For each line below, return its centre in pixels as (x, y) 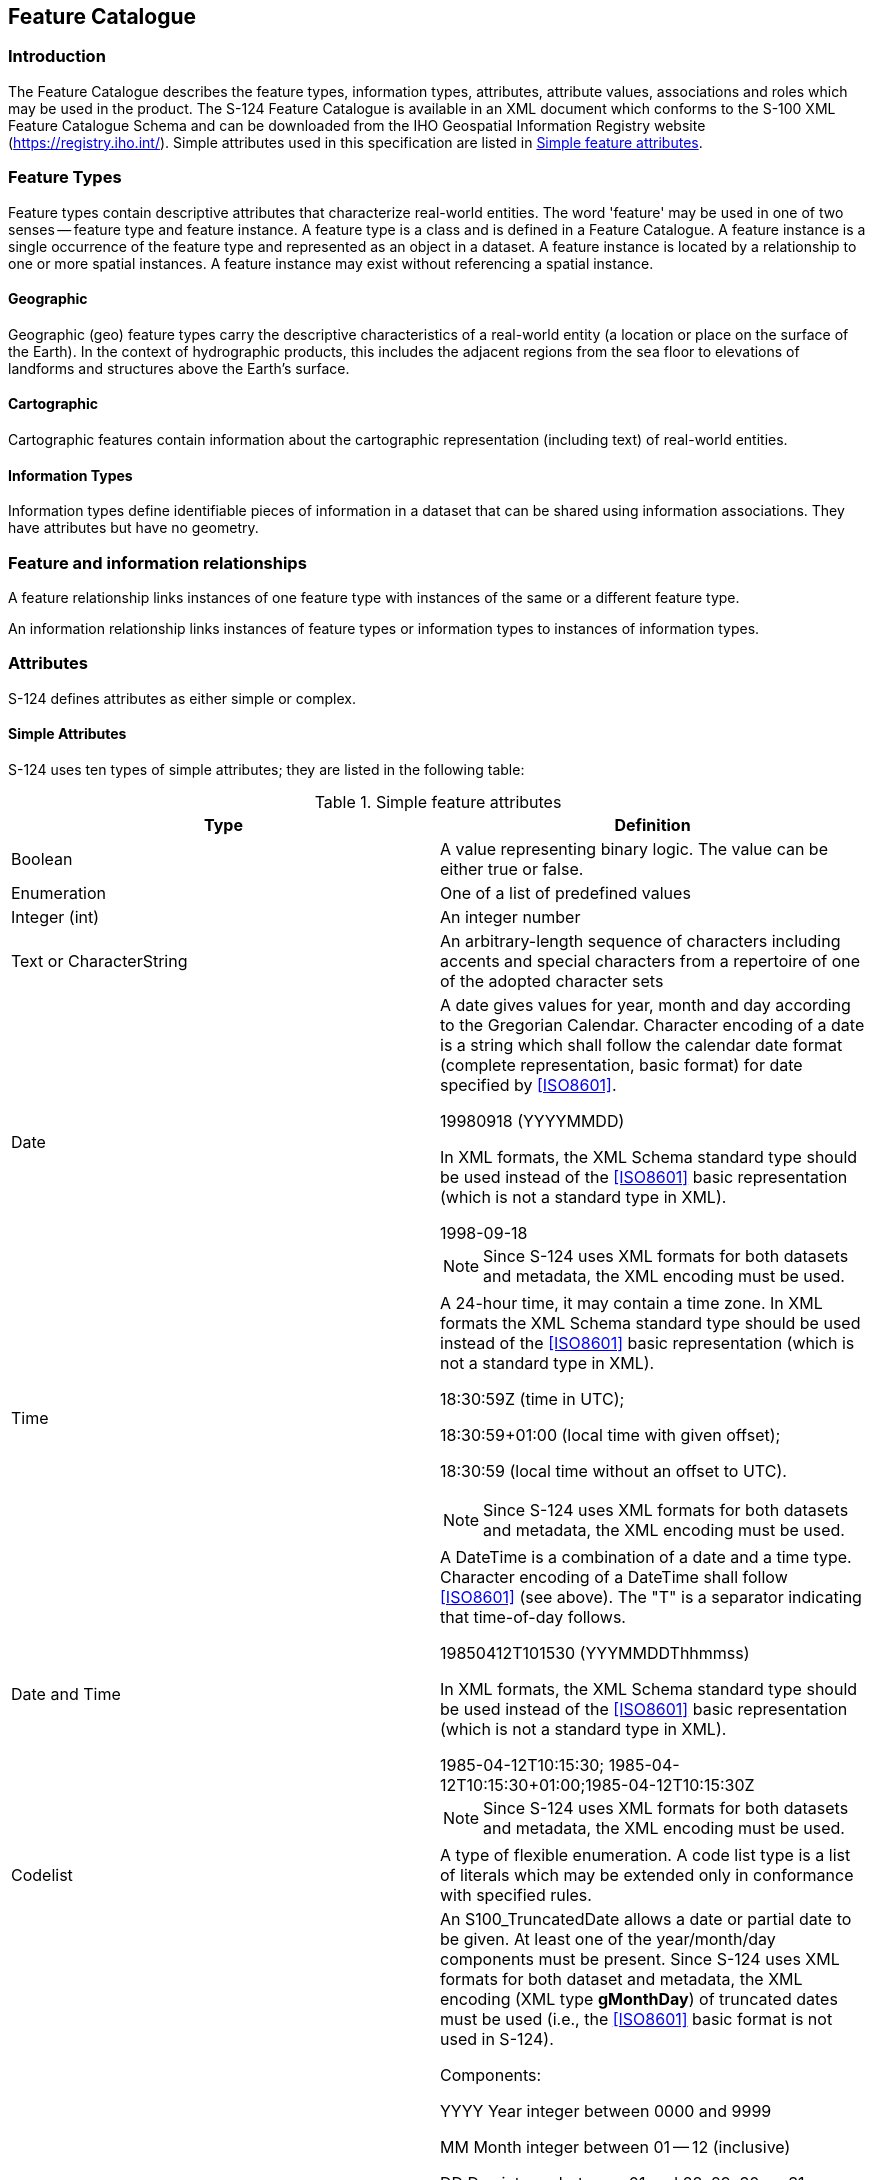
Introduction (57, 56)
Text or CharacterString (99, 960)
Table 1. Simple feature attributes (438, 801)
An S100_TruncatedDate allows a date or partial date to (646, 1918)
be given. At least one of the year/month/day (608, 1938)
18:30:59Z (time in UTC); (532, 1398)
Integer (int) (55, 916)
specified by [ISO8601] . (528, 1084)
